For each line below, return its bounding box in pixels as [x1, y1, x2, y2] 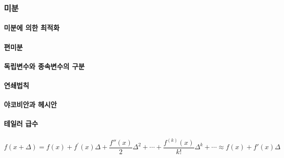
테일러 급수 [4, 118, 38, 129]
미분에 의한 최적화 [4, 23, 60, 33]
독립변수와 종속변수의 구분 [4, 61, 85, 71]
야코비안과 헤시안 [4, 99, 57, 110]
